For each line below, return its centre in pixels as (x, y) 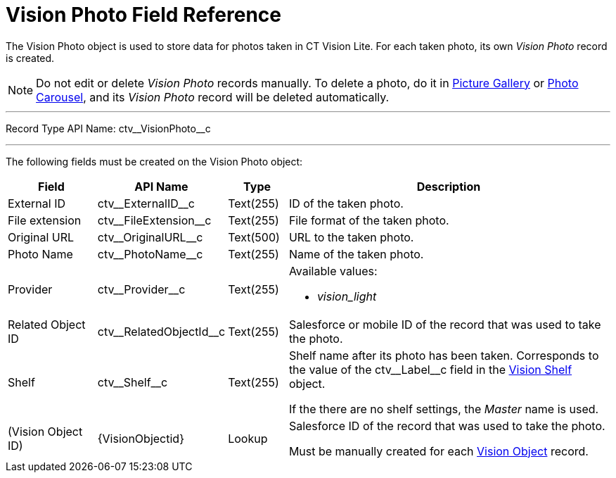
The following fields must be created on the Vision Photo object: (154, 161)
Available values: (333, 271)
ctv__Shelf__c (133, 382)
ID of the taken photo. (346, 203)
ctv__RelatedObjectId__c (161, 331)
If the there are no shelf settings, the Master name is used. (444, 409)
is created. (30, 58)
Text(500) (254, 237)
